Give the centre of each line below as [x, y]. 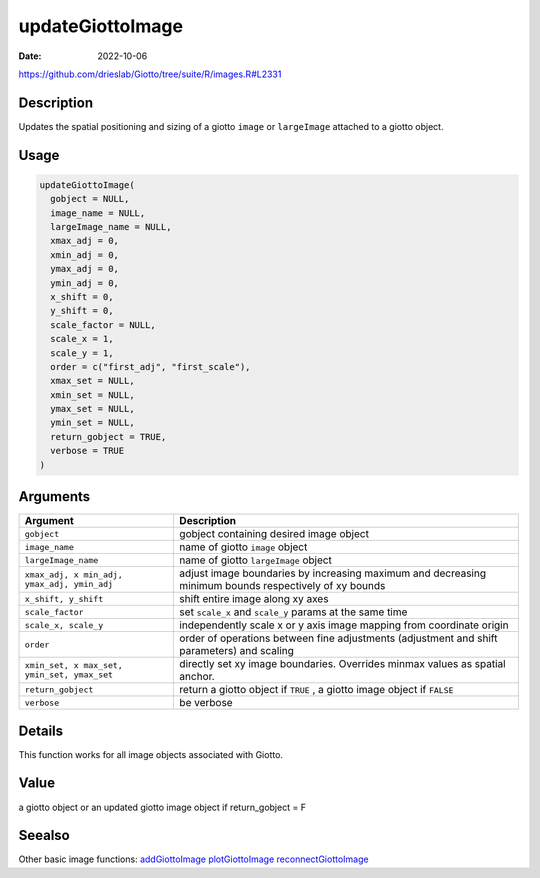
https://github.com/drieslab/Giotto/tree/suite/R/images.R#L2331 [150, 74]
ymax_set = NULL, [92, 409]
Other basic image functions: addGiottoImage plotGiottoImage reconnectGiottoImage [193, 859]
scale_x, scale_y [64, 625]
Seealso [44, 835]
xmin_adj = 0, [85, 254]
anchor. [197, 677]
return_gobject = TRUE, [108, 436]
